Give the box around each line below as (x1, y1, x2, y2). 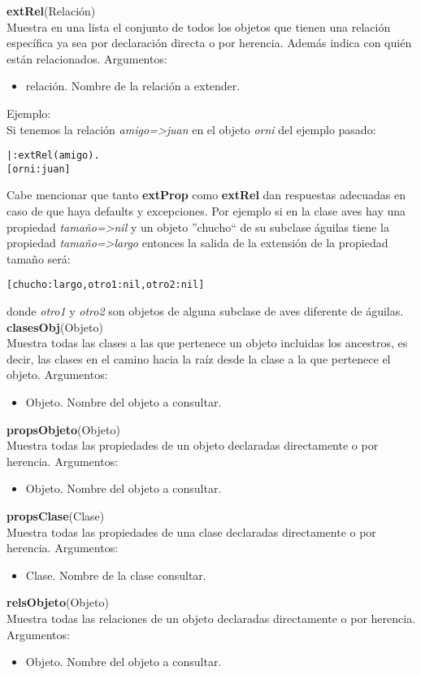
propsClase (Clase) (7, 507, 105, 525)
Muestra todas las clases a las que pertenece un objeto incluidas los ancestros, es (7, 334, 408, 351)
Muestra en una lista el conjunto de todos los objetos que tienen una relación (7, 18, 391, 35)
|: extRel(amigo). (7, 150, 100, 162)
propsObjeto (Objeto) (7, 420, 120, 438)
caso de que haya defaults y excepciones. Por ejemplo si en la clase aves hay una (7, 202, 406, 220)
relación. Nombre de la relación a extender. (25, 77, 241, 94)
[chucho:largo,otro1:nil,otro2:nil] (7, 279, 205, 291)
